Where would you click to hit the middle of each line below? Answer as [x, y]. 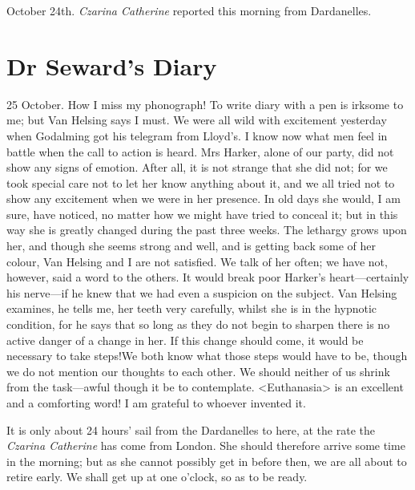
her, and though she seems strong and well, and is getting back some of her [191, 246]
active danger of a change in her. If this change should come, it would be [185, 340]
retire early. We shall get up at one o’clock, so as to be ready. [157, 477]
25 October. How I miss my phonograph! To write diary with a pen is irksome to [205, 104]
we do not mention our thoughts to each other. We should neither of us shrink [198, 371]
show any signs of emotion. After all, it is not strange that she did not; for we [197, 167]
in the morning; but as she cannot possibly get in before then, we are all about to [207, 461]
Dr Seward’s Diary [112, 65]
